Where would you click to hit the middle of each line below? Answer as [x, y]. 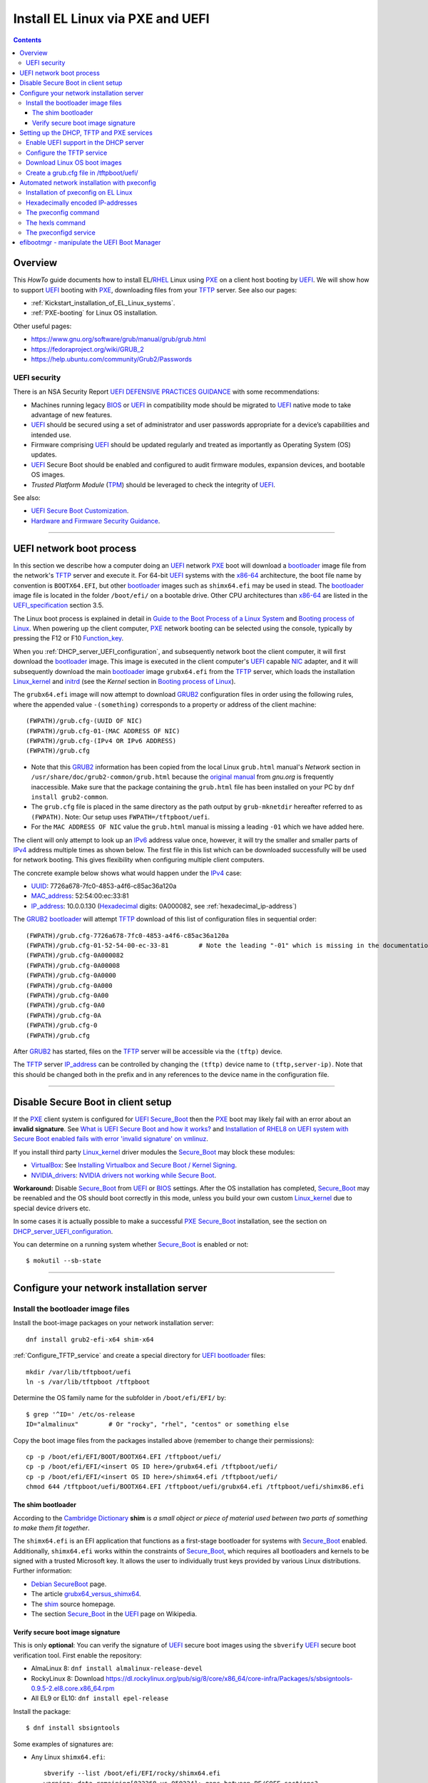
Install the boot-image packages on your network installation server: [113, 1323]
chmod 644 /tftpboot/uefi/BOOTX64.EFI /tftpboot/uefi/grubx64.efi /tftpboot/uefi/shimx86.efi [195, 1487]
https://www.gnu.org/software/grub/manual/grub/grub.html [118, 339]
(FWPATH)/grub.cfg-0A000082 [75, 955]
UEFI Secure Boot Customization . [80, 511]
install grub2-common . [70, 797]
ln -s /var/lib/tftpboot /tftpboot [88, 1382]
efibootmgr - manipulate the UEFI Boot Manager [90, 242]
